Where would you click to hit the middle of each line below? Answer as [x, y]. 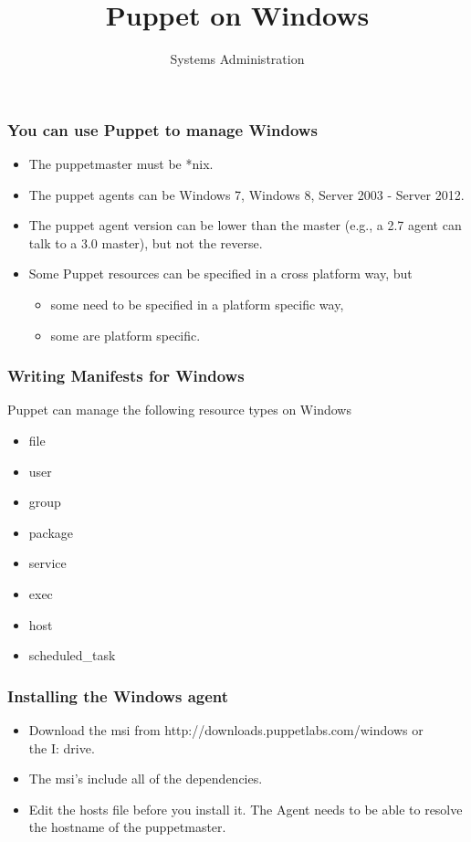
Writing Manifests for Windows [126, 376]
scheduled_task [72, 655]
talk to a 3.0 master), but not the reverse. [146, 242]
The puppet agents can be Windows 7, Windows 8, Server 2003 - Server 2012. [246, 194]
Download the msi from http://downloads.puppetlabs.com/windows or [226, 729]
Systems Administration [237, 59]
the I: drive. [62, 747]
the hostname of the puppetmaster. [127, 827]
